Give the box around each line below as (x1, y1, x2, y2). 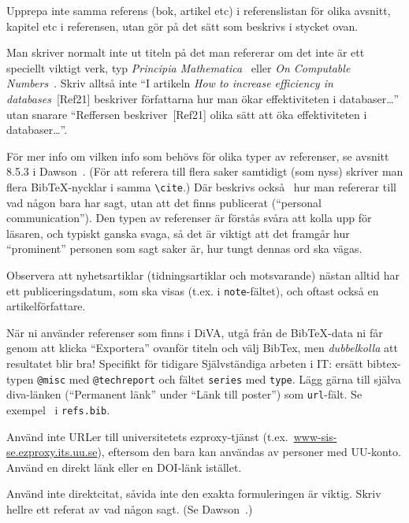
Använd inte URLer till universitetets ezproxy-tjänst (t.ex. (6, 428, 288, 444)
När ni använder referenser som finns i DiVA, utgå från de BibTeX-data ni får (6, 324, 383, 340)
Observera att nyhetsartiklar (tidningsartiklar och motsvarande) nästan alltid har (6, 266, 400, 283)
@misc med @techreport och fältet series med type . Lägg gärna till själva (37, 370, 401, 387)
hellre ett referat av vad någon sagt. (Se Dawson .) (6, 500, 253, 517)
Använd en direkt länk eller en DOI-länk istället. (6, 458, 242, 475)
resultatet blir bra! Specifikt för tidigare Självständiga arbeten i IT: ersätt (6, 355, 363, 371)
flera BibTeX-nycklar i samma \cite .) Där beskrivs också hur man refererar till (6, 178, 396, 195)
